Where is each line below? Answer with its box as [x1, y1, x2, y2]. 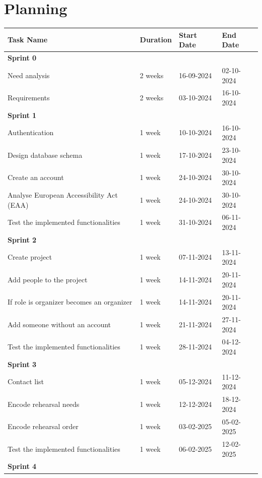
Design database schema [8, 149, 83, 160]
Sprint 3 [8, 358, 37, 369]
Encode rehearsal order [8, 421, 79, 432]
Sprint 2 [8, 234, 37, 245]
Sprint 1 [8, 109, 37, 120]
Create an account [8, 172, 64, 183]
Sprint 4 [8, 461, 37, 471]
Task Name [8, 34, 48, 45]
